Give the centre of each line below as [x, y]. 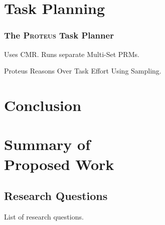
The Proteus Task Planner [59, 35]
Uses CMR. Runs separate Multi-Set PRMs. [72, 54]
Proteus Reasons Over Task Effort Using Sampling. [83, 71]
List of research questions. [44, 216]
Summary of [47, 144]
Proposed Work [59, 164]
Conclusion [43, 105]
